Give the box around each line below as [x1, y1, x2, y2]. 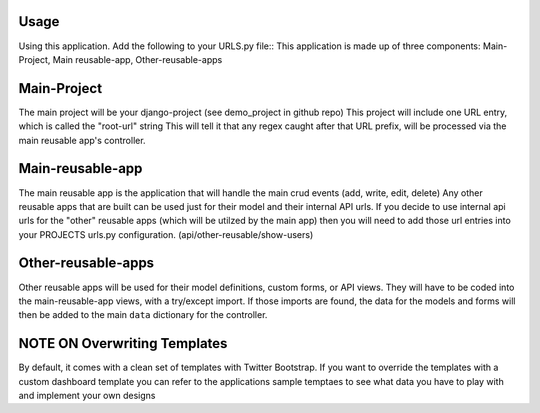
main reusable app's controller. [18, 134, 146, 146]
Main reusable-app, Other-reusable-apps [52, 53, 223, 65]
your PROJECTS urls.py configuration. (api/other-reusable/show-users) [18, 228, 314, 240]
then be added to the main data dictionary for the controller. [18, 309, 268, 321]
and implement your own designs [18, 390, 156, 402]
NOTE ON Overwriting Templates [18, 335, 228, 352]
